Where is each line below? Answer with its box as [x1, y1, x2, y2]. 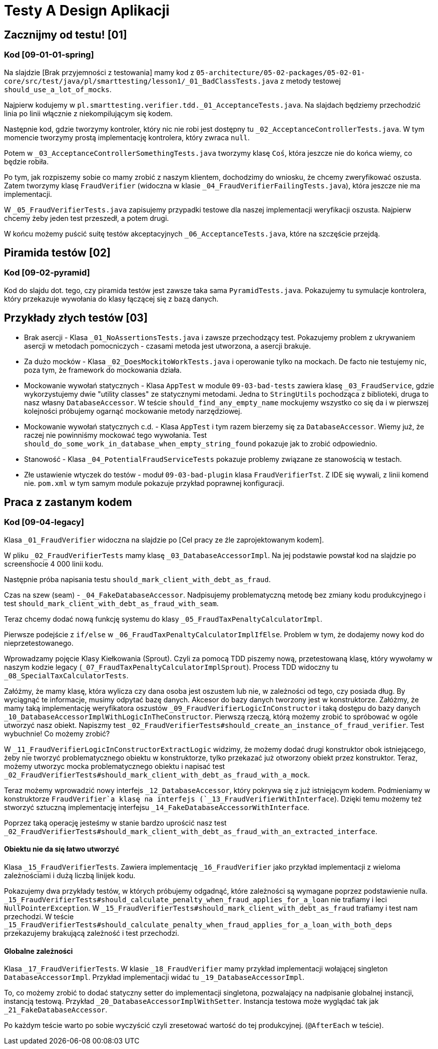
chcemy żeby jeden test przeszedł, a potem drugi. [4, 213, 169, 222]
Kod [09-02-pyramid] [4, 268, 90, 278]
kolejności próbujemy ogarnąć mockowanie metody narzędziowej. [24, 406, 242, 415]
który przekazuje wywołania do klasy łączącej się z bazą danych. [4, 294, 219, 303]
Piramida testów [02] [4, 246, 111, 259]
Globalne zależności [4, 946, 73, 955]
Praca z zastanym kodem [4, 496, 132, 509]
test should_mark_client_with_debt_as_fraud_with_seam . [4, 599, 219, 608]
